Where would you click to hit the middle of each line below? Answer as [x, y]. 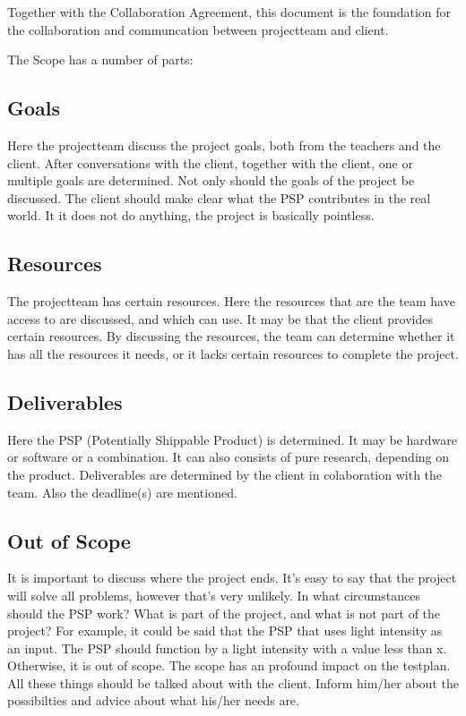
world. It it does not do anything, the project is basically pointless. [191, 215]
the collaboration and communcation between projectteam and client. [198, 29]
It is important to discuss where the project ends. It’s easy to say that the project [232, 578]
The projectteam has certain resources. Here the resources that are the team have [231, 301]
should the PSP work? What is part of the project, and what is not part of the [224, 613]
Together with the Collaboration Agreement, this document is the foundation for [229, 12]
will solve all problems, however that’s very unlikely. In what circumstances [214, 595]
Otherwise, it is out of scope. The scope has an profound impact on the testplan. [229, 665]
